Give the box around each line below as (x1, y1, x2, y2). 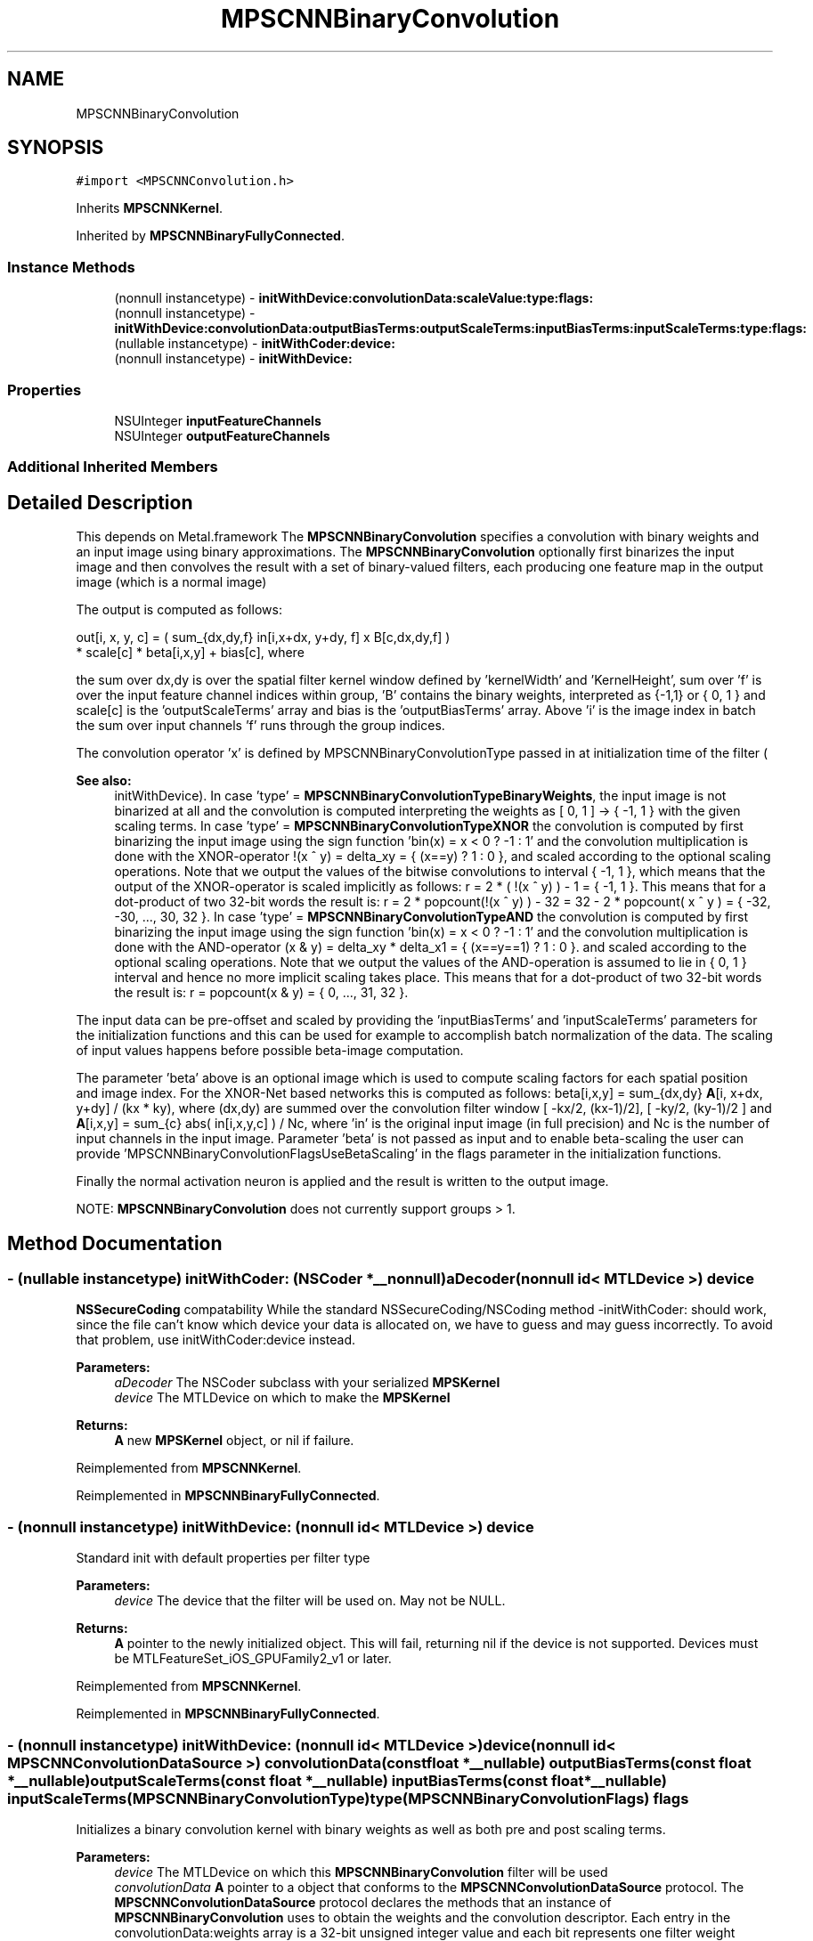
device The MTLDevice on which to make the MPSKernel (114, 1390, 451, 1406)
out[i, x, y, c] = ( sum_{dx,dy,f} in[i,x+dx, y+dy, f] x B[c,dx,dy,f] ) (76, 629, 451, 646)
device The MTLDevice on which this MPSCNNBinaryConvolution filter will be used (114, 1864, 608, 1880)
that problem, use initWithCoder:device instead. (76, 1332, 356, 1348)
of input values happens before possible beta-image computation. (76, 1043, 464, 1059)
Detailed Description (7, 491, 193, 514)
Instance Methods (7, 257, 135, 276)
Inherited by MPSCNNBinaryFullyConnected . (76, 228, 345, 244)
